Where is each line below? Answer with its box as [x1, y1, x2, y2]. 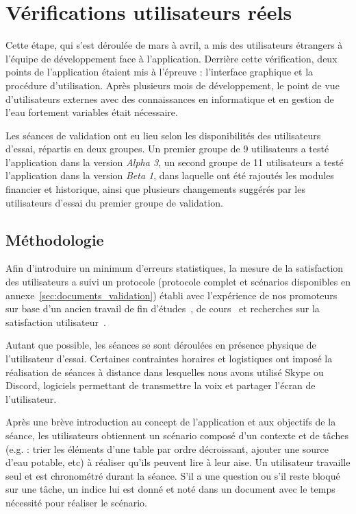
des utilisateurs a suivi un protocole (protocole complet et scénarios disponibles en [5, 274, 351, 289]
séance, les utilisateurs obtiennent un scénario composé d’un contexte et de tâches [5, 428, 349, 442]
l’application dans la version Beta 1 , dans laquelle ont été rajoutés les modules [5, 168, 334, 183]
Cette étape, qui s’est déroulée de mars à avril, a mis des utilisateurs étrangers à [5, 38, 343, 52]
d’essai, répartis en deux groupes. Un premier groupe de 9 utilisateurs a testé [5, 141, 329, 156]
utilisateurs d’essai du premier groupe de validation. [5, 195, 223, 209]
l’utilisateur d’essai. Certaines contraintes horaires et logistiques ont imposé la [5, 351, 333, 366]
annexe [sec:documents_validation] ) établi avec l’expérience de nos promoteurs [5, 288, 338, 302]
